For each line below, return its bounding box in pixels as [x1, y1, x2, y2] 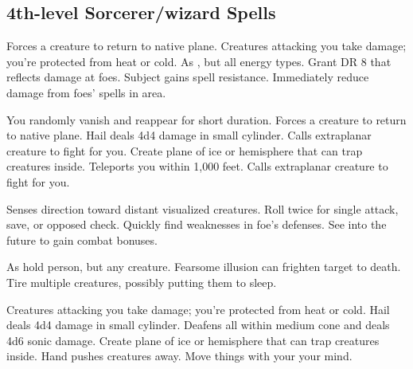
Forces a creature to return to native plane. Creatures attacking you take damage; [6, 37, 407, 54]
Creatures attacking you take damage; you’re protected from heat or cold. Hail [6, 300, 390, 317]
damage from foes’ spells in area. [6, 84, 166, 100]
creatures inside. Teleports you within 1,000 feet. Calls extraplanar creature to [6, 158, 388, 175]
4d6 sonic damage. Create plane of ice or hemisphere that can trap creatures [6, 332, 380, 348]
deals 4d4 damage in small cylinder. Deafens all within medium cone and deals [6, 316, 390, 333]
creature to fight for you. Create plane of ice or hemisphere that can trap [6, 142, 363, 159]
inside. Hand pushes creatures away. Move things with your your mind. [6, 347, 353, 364]
